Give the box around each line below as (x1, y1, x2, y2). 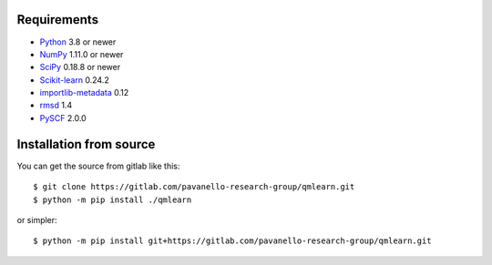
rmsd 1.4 (39, 100, 73, 111)
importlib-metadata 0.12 (39, 87, 129, 98)
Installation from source (16, 137, 156, 152)
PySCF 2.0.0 (39, 112, 87, 123)
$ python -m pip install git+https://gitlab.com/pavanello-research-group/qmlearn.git (33, 236, 432, 246)
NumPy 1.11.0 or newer (39, 48, 124, 59)
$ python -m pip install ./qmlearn (33, 194, 192, 205)
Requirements (16, 12, 99, 27)
